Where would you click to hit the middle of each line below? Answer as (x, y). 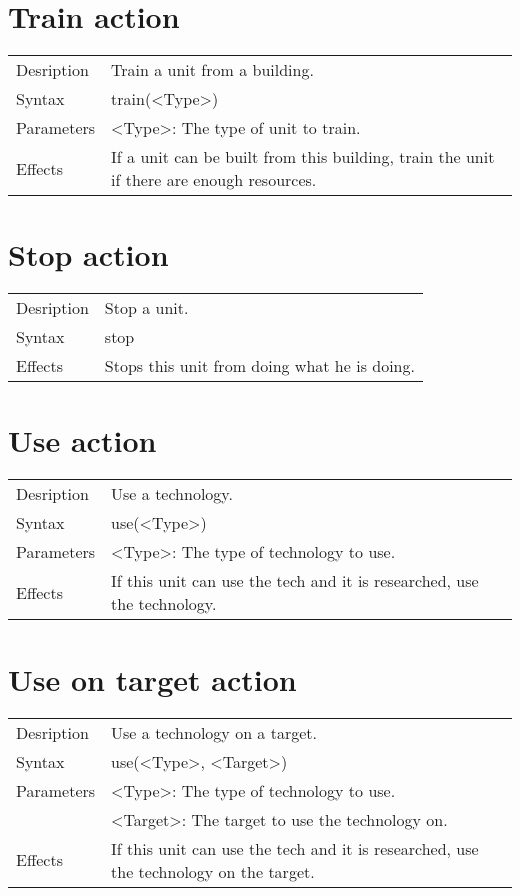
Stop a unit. (146, 308)
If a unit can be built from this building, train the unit (303, 157)
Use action (82, 440)
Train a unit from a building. (212, 70)
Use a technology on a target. (214, 732)
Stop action (88, 254)
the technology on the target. (213, 871)
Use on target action (152, 678)
